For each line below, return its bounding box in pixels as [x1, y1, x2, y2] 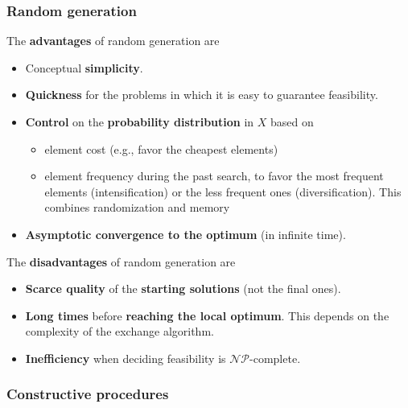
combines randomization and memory [44, 199, 230, 216]
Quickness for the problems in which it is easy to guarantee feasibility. [25, 86, 378, 103]
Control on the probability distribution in [25, 113, 254, 130]
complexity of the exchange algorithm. [25, 323, 214, 340]
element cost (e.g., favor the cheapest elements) [44, 140, 278, 157]
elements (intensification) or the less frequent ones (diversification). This [44, 183, 402, 200]
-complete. [249, 349, 301, 366]
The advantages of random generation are [6, 32, 220, 49]
